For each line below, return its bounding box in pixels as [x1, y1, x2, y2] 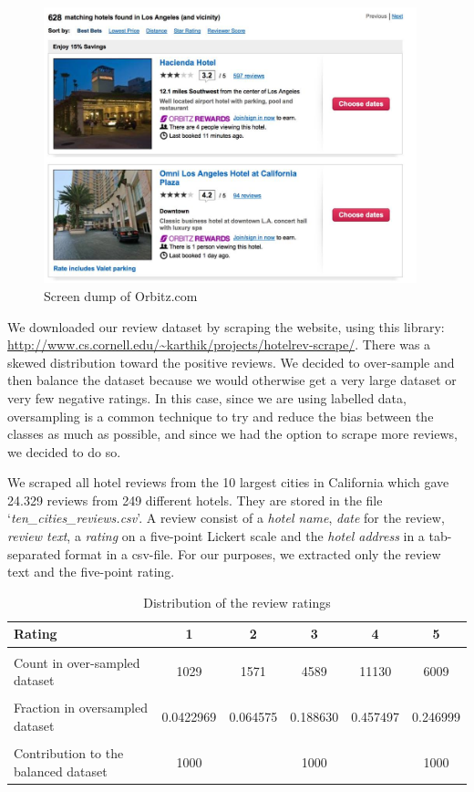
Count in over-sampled [14, 652, 140, 672]
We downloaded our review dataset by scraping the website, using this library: [7, 317, 445, 336]
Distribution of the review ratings [143, 592, 331, 611]
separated [7, 544, 61, 563]
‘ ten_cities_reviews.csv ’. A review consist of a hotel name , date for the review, [7, 508, 445, 527]
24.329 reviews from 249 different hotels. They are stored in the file [7, 490, 383, 509]
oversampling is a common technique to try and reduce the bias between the [7, 406, 434, 425]
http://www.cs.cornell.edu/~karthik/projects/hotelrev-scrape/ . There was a [7, 335, 431, 354]
